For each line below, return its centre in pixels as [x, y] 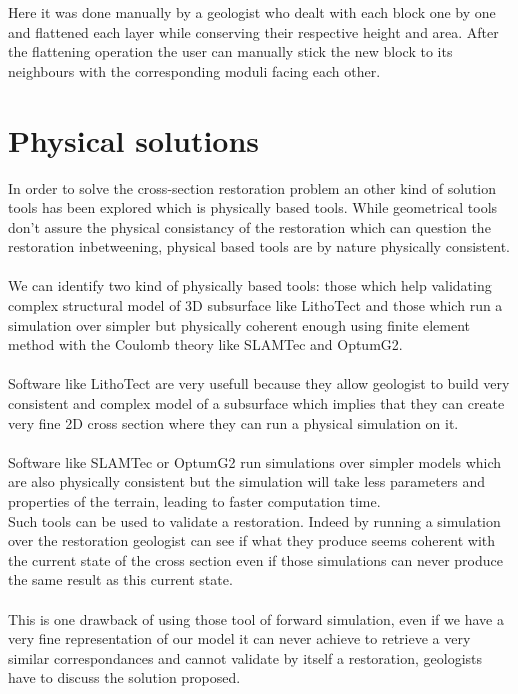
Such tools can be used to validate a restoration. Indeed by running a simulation [254, 520]
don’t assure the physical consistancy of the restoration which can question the [249, 226]
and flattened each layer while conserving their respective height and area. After [253, 31]
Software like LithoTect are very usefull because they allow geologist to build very [259, 383]
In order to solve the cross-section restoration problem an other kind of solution [252, 187]
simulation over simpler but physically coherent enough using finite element [239, 324]
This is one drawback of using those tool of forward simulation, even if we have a [256, 618]
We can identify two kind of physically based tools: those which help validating [250, 285]
